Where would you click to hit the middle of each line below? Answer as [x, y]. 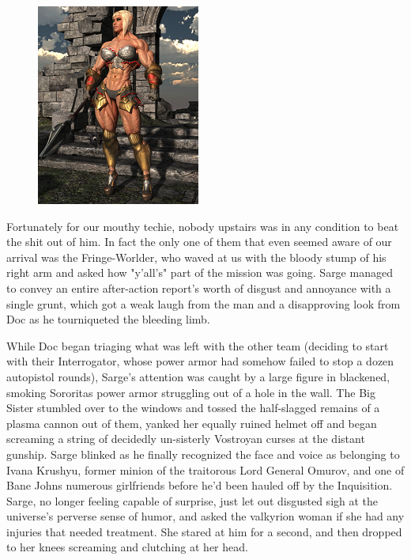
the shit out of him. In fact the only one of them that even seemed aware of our [199, 242]
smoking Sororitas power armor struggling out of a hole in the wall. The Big [191, 392]
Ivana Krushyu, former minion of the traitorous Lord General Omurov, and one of [205, 469]
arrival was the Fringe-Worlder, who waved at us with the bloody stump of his [196, 257]
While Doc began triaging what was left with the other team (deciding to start [198, 345]
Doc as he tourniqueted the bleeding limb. [108, 319]
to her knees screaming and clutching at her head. [127, 547]
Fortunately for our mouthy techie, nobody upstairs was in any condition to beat [203, 226]
